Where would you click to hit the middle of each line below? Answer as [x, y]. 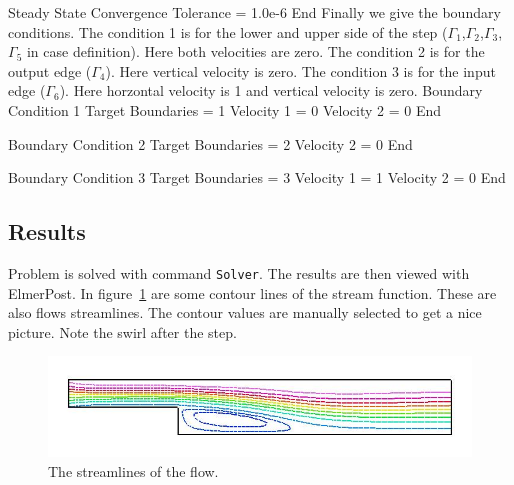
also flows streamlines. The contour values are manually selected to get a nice [245, 312]
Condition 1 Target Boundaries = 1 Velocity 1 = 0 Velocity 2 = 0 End [224, 109]
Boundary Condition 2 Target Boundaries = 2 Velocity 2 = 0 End [210, 143]
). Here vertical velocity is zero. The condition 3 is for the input [300, 70]
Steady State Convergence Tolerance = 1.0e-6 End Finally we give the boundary [254, 12]
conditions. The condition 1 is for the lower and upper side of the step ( [228, 31]
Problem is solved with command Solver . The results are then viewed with [239, 272]
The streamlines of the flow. [133, 470]
